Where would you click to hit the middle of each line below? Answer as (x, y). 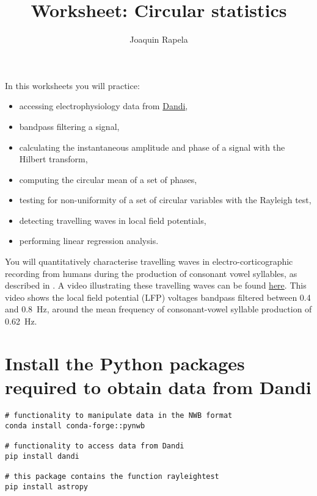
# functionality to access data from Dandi (95, 446)
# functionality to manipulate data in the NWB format (119, 415)
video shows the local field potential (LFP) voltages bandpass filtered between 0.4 (158, 297)
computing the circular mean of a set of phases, (108, 179)
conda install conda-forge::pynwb (75, 426)
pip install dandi (42, 456)
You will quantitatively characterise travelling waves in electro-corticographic (149, 261)
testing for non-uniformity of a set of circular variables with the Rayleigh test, (165, 200)
